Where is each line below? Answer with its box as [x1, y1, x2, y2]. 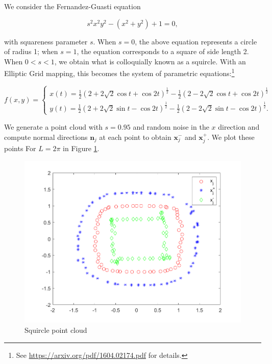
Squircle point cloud [24, 324, 87, 335]
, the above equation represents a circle [135, 36, 257, 46]
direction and [218, 121, 260, 132]
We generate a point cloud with [4, 121, 103, 132]
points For [4, 142, 36, 153]
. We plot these [207, 131, 255, 142]
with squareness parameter [4, 36, 88, 46]
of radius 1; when [4, 46, 58, 57]
